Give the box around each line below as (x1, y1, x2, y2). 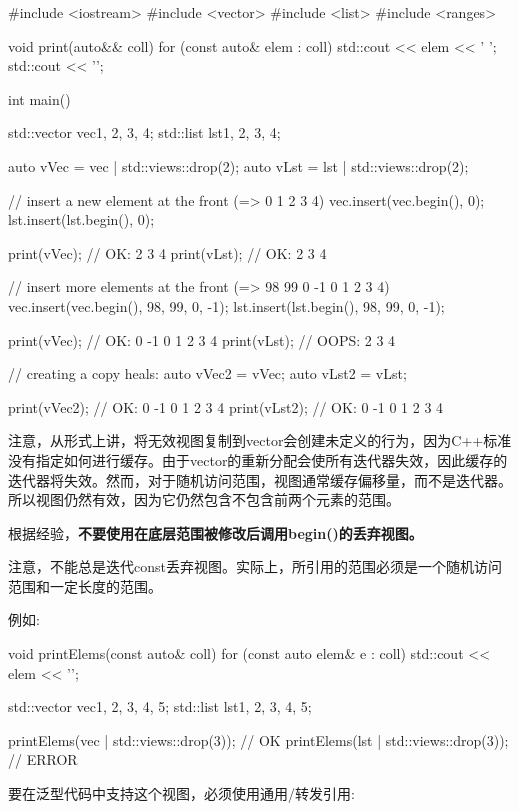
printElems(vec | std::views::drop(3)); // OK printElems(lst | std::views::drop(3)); (8, 729, 509, 750)
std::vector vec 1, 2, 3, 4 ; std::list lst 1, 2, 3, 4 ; (8, 122, 281, 143)
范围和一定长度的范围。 (8, 575, 162, 596)
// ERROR (8, 749, 78, 770)
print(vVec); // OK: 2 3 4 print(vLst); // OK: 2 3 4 (8, 242, 327, 263)
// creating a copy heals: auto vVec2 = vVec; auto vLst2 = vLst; (8, 363, 407, 384)
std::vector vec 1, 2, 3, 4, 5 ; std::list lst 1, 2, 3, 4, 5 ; (8, 696, 312, 717)
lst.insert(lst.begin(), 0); (8, 209, 155, 230)
